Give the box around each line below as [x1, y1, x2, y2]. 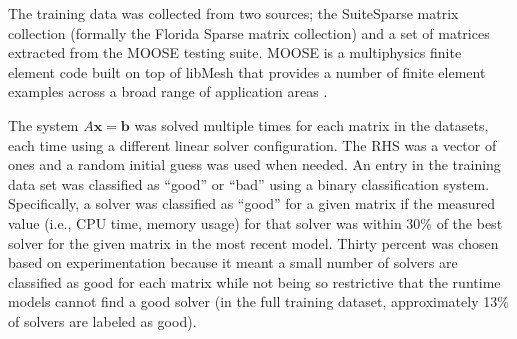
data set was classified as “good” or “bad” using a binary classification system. [8, 173, 490, 194]
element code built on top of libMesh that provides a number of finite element [8, 61, 486, 82]
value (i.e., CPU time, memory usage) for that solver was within [8, 212, 402, 233]
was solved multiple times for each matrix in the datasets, [134, 114, 489, 135]
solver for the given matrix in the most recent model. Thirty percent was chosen [8, 232, 499, 253]
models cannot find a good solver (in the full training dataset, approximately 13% [8, 291, 509, 312]
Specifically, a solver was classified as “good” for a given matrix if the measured [8, 193, 496, 214]
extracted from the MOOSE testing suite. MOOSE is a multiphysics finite [8, 42, 462, 63]
